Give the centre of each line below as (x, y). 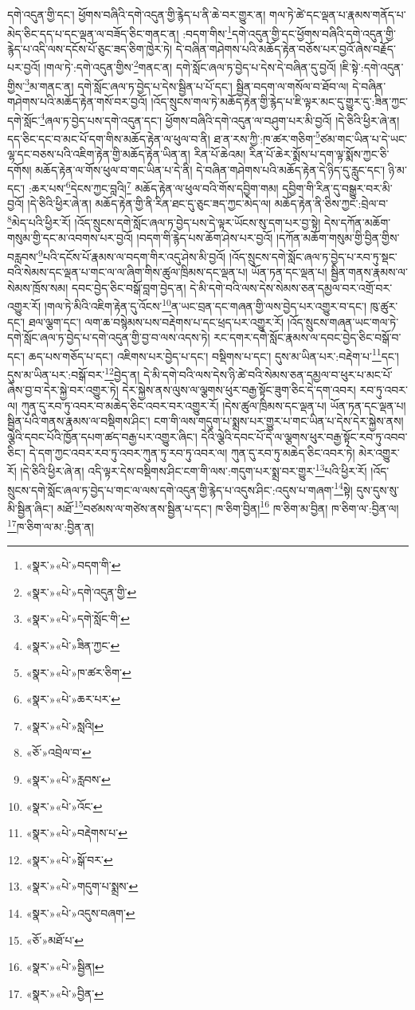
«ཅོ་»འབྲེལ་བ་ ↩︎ (59, 752)
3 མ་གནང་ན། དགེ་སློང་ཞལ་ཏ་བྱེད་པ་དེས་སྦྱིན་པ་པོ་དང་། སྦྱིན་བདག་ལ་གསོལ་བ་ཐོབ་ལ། (187, 84)
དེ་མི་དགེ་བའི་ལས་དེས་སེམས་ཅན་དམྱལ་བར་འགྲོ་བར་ (291, 287)
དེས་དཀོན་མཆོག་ (357, 222)
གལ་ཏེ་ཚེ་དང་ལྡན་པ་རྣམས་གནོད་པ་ (338, 14)
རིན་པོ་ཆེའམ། (220, 154)
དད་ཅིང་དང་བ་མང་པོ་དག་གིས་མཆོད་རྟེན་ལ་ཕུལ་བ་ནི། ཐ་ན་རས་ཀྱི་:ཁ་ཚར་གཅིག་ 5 (164, 137)
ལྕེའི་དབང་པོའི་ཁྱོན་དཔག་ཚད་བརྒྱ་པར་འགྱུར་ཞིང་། (102, 437)
